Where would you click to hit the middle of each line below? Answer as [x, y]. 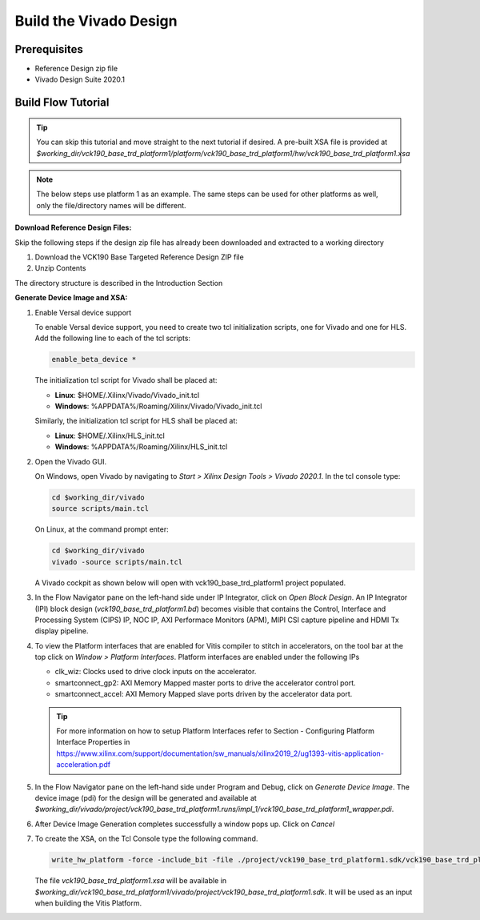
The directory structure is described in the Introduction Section [119, 283]
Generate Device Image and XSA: [71, 298]
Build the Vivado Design [96, 21]
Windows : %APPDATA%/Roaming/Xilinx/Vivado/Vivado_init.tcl [158, 406]
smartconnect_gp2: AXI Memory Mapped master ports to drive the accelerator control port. [205, 683]
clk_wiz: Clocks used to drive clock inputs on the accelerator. [156, 672]
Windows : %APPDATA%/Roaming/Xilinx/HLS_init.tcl [141, 447]
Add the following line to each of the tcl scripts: [113, 338]
